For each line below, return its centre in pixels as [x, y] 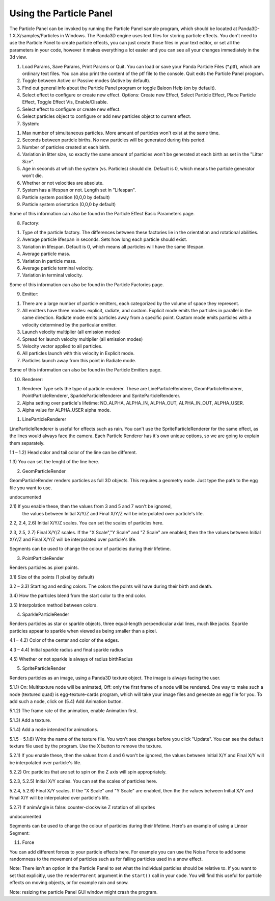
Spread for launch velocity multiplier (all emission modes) [82, 339]
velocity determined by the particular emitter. [70, 324]
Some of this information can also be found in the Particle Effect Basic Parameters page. [102, 214]
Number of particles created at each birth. [66, 147]
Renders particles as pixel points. [44, 568]
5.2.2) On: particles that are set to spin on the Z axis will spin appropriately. [88, 772]
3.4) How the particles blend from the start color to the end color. [78, 596]
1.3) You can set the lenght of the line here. [54, 462]
